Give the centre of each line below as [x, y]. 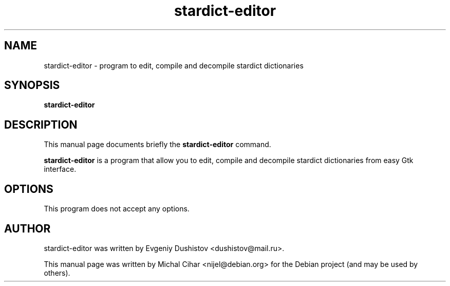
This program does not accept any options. [117, 209]
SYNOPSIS [32, 85]
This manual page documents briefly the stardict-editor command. [157, 145]
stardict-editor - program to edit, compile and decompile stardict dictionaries [174, 65]
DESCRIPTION [41, 124]
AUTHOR [27, 228]
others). [57, 273]
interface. [60, 169]
